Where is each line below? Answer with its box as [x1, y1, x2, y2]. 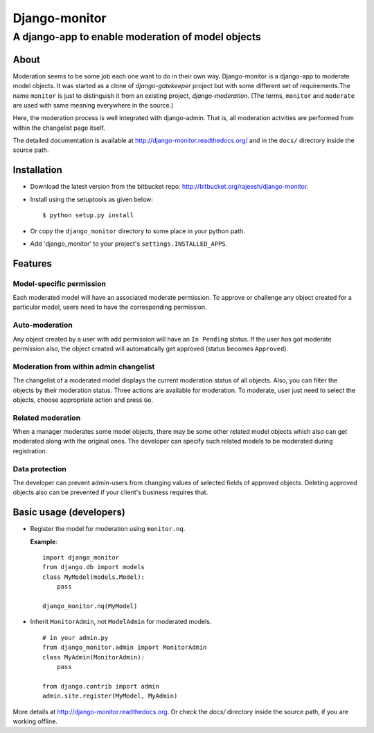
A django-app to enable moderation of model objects [12, 31, 261, 43]
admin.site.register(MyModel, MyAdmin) [42, 692, 178, 700]
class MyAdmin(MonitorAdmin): [42, 653, 145, 661]
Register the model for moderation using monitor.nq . [30, 525, 186, 533]
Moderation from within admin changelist [12, 362, 155, 371]
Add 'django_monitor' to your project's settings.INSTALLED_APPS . [30, 239, 228, 248]
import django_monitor [42, 554, 120, 562]
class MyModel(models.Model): [42, 573, 145, 581]
